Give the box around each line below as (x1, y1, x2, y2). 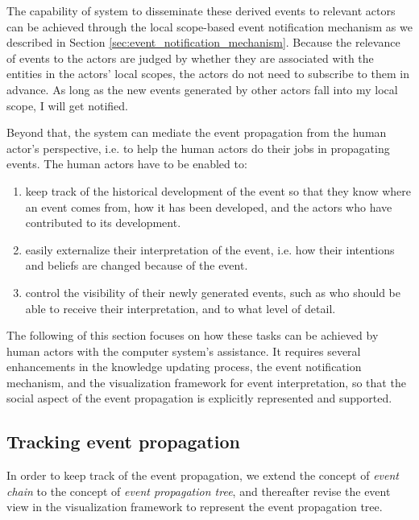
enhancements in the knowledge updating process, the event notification (6, 358, 362, 375)
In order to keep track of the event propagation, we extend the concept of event (6, 467, 399, 484)
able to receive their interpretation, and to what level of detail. (25, 299, 336, 316)
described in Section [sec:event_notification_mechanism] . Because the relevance (6, 34, 400, 51)
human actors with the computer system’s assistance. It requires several (6, 342, 361, 359)
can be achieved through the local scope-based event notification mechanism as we (6, 18, 413, 35)
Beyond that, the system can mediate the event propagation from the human (6, 124, 387, 141)
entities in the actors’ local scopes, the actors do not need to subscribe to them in (6, 65, 409, 82)
